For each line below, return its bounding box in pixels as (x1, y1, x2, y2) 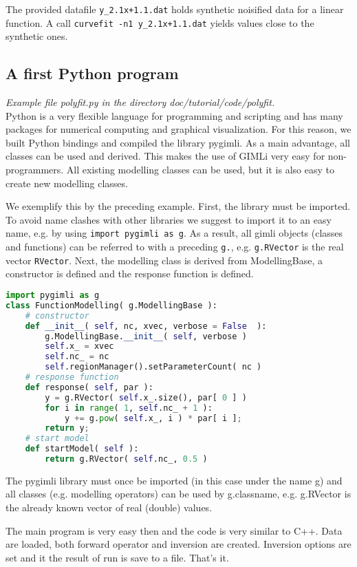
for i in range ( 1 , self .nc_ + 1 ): (45, 403, 213, 413)
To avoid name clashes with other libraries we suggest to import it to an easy (6, 212, 332, 226)
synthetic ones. (6, 29, 68, 43)
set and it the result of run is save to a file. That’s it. (6, 550, 229, 564)
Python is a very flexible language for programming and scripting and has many (6, 108, 343, 122)
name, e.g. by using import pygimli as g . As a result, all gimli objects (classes (6, 226, 343, 240)
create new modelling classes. (6, 175, 128, 190)
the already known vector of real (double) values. (6, 500, 213, 515)
